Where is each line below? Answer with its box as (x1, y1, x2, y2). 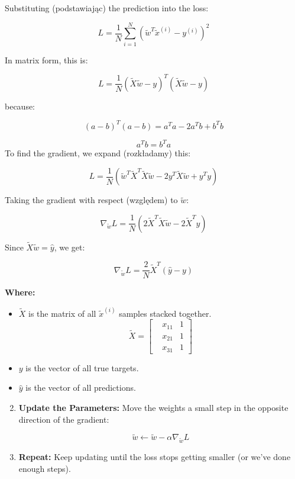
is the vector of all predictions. (25, 381, 136, 394)
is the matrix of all (28, 307, 96, 319)
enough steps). (18, 462, 71, 474)
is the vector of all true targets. (25, 361, 139, 374)
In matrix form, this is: (5, 53, 88, 66)
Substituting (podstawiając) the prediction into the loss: (5, 2, 209, 14)
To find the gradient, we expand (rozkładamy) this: (5, 147, 191, 159)
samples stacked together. (119, 307, 212, 319)
